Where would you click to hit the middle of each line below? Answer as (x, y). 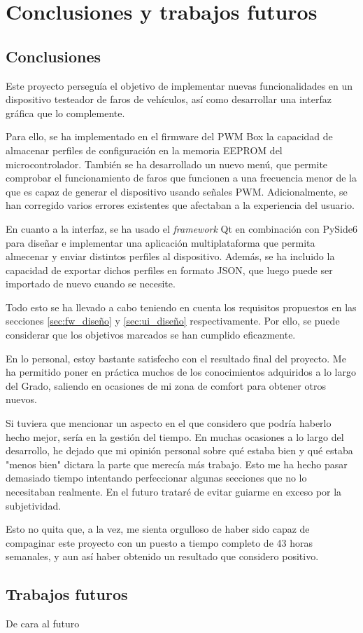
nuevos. (21, 399)
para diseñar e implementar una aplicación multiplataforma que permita (161, 242)
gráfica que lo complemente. (65, 113)
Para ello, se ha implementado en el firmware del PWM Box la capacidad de (169, 136)
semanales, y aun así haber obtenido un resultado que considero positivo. (162, 556)
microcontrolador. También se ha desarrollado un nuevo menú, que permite (167, 164)
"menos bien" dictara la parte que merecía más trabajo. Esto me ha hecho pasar (177, 464)
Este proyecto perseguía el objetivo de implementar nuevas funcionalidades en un (179, 85)
